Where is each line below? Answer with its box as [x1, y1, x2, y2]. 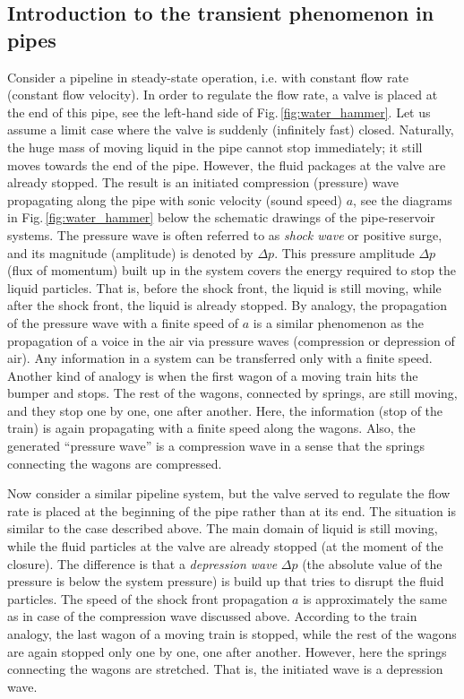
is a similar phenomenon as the [253, 313, 424, 332]
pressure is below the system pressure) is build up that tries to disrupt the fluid [7, 572, 444, 591]
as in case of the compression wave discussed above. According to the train [7, 607, 417, 626]
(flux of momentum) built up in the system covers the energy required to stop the [7, 261, 456, 280]
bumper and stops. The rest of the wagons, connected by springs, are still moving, [7, 384, 458, 402]
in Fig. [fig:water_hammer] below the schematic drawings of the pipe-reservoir [7, 208, 435, 227]
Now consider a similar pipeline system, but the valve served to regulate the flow [7, 484, 451, 503]
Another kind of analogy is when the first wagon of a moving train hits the [7, 366, 418, 384]
